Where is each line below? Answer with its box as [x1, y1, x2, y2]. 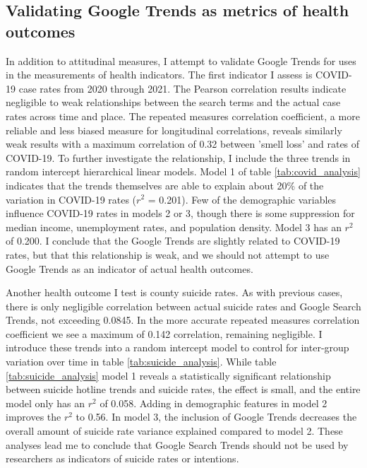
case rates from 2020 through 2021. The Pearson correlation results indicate [18, 81, 347, 95]
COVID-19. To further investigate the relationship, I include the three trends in [6, 150, 351, 165]
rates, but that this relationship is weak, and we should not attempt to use [6, 247, 330, 262]
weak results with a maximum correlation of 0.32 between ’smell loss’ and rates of [6, 136, 360, 151]
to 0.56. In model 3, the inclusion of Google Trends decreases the [76, 409, 357, 424]
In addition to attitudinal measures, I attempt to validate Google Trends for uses [6, 53, 356, 68]
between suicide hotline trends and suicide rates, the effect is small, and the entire [6, 382, 361, 397]
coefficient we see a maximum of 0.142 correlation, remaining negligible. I [6, 326, 323, 341]
